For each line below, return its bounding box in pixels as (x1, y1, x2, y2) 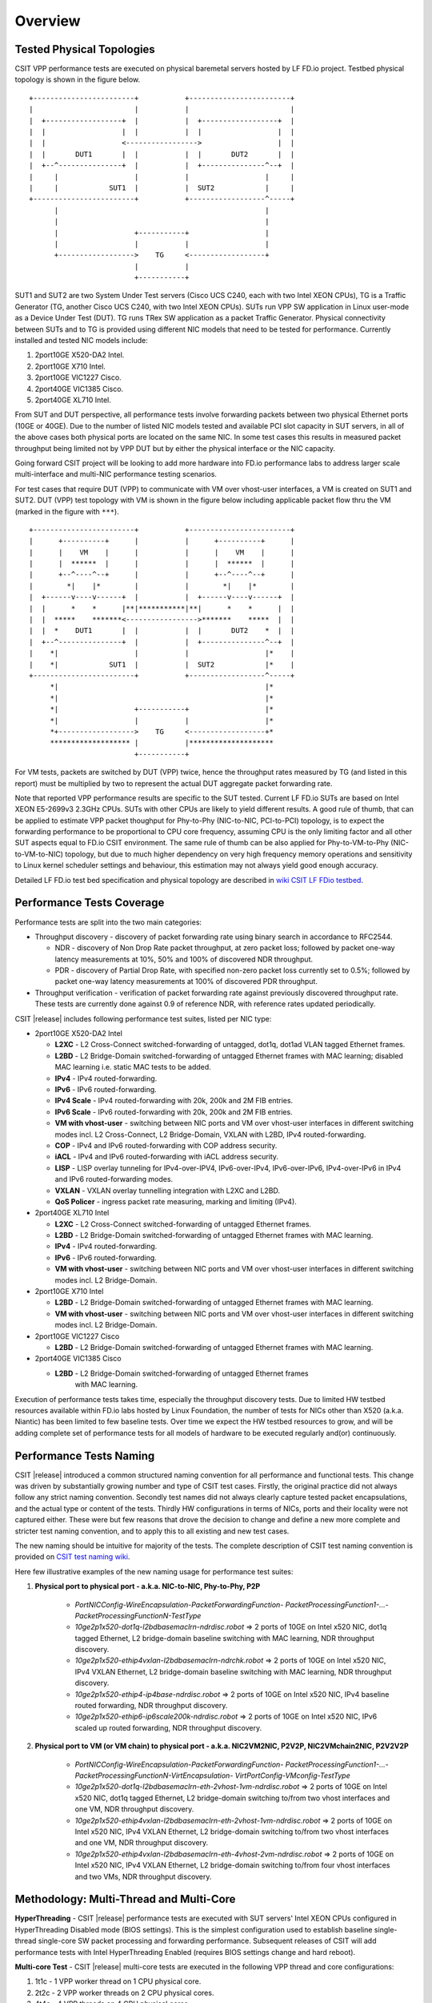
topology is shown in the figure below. (14, 75, 141, 84)
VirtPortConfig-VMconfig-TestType (234, 1771, 351, 1780)
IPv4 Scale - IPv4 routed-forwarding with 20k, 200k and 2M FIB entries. (54, 1096, 294, 1106)
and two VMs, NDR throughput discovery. (74, 1872, 212, 1881)
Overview (14, 12, 81, 30)
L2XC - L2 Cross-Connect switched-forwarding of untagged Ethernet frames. (54, 1219, 312, 1229)
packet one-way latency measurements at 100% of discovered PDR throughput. (54, 977, 318, 986)
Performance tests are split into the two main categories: (14, 917, 202, 927)
